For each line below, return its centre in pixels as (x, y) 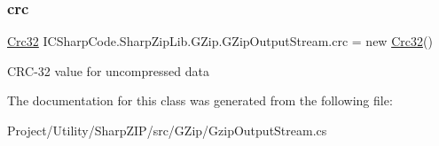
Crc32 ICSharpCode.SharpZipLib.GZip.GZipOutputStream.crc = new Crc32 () (220, 41)
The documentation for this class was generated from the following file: (200, 100)
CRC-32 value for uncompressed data (108, 70)
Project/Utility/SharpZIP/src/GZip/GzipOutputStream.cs (167, 130)
